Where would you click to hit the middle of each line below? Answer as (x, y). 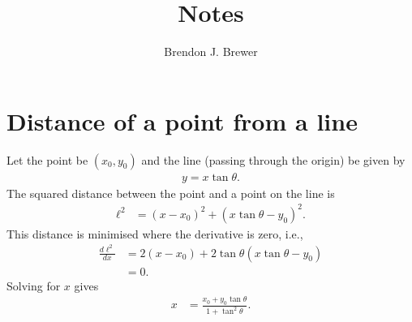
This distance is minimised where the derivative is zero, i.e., (155, 233)
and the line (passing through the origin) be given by (273, 159)
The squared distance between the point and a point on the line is (171, 193)
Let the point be (47, 159)
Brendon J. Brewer (211, 52)
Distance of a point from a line (182, 120)
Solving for (34, 285)
